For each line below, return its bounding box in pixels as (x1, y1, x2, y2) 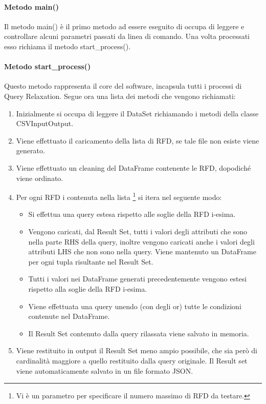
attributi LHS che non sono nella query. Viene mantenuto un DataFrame (28, 246, 256, 257)
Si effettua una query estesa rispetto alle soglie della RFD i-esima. (28, 209, 236, 219)
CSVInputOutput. (16, 118, 74, 129)
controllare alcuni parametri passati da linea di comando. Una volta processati (4, 31, 250, 42)
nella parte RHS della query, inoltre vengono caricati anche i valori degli (28, 236, 255, 247)
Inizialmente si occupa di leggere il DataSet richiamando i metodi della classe (16, 108, 259, 118)
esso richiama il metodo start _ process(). (4, 41, 131, 51)
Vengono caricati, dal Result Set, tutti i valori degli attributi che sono (28, 226, 248, 236)
